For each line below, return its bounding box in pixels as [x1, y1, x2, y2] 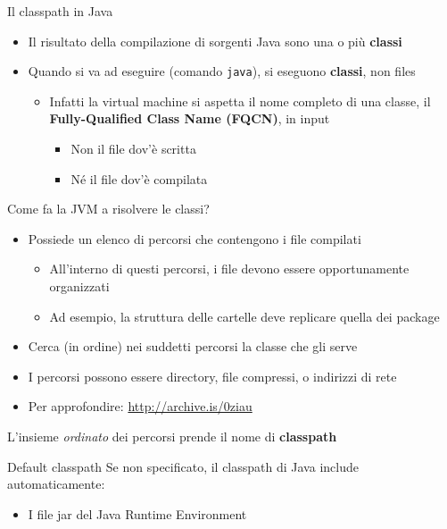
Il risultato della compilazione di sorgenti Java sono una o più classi [28, 31, 402, 50]
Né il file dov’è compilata [70, 169, 208, 188]
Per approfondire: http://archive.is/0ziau [28, 397, 252, 416]
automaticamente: [7, 474, 105, 493]
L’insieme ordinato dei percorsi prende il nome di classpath [7, 426, 337, 445]
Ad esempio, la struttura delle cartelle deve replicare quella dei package [49, 306, 440, 325]
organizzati [49, 277, 110, 295]
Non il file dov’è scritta [70, 139, 196, 158]
